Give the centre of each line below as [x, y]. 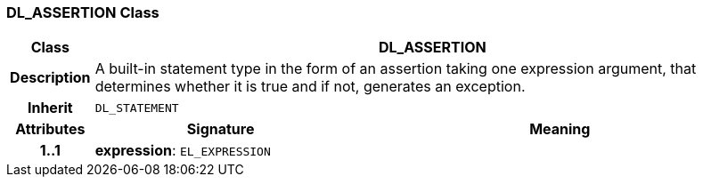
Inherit [50, 108]
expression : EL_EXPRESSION [183, 151]
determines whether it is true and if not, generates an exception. [310, 87]
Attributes [50, 129]
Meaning [560, 129]
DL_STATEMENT [137, 108]
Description [50, 78]
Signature [221, 129]
